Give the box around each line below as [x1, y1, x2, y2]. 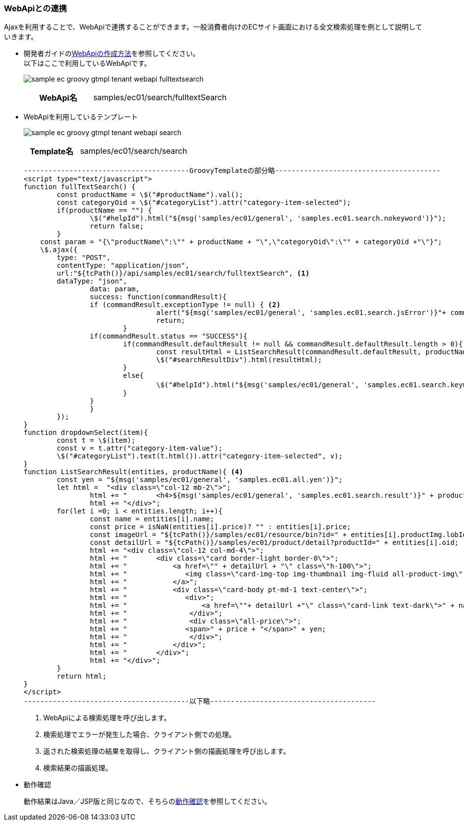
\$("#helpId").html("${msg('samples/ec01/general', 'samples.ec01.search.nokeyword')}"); [89, 214, 446, 223]
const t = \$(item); [57, 436, 136, 445]
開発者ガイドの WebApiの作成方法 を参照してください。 [24, 49, 200, 58]
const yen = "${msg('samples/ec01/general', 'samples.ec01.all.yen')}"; [57, 476, 343, 484]
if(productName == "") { [57, 206, 152, 215]
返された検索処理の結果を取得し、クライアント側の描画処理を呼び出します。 [43, 747, 290, 756]
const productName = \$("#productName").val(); [57, 191, 243, 199]
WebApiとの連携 [4, 3, 67, 13]
